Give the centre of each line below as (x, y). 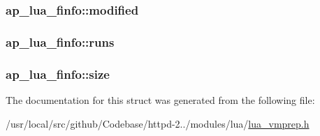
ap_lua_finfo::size (58, 74)
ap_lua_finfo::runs (60, 41)
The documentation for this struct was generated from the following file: (160, 99)
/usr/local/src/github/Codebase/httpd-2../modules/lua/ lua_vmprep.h (158, 123)
